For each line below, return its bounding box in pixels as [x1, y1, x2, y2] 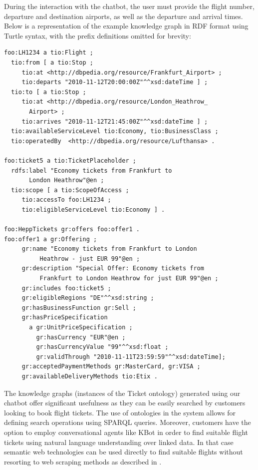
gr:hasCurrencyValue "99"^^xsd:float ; [36, 343, 169, 351]
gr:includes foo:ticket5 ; [21, 284, 111, 292]
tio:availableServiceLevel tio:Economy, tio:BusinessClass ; [11, 128, 219, 135]
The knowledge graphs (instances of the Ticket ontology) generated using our [4, 387, 241, 398]
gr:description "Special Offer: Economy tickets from [21, 265, 204, 272]
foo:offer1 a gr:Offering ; [4, 235, 97, 243]
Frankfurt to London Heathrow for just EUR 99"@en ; [39, 275, 219, 282]
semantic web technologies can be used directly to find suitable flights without [4, 446, 243, 457]
